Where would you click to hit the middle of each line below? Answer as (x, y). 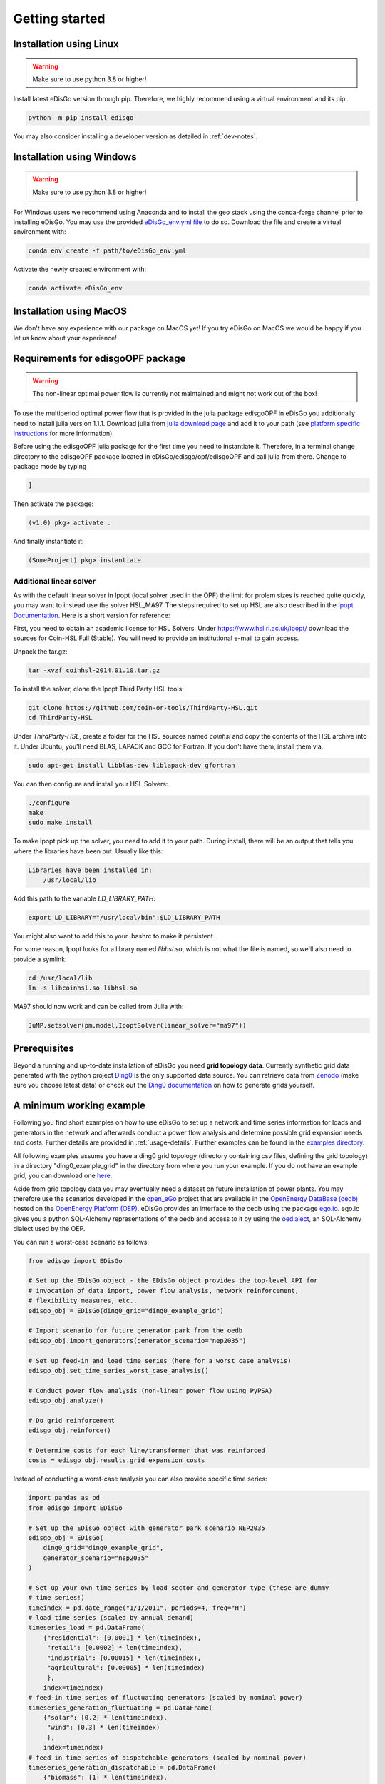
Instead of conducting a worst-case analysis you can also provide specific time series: (140, 1479)
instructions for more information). (63, 434)
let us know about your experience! (65, 338)
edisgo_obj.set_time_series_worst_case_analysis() (119, 1370)
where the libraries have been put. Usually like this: (88, 851)
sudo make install (60, 823)
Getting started (59, 19)
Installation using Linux (66, 44)
